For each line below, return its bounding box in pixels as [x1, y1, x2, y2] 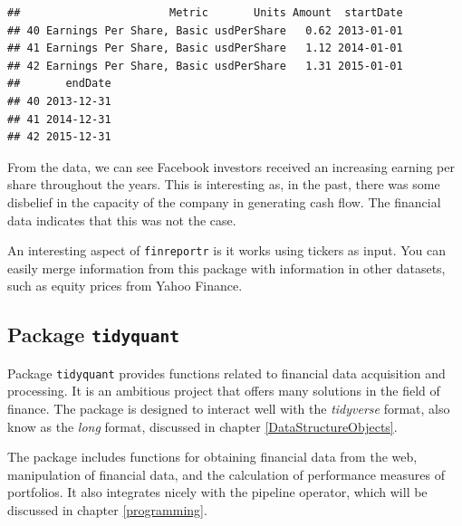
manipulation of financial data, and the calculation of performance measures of [7, 464, 445, 483]
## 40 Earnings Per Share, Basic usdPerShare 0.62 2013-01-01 [7, 24, 403, 37]
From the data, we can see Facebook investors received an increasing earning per [7, 157, 456, 176]
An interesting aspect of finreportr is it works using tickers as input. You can [7, 241, 447, 260]
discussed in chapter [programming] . [7, 500, 207, 519]
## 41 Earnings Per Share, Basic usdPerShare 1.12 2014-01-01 [7, 42, 403, 55]
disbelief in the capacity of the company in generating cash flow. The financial [7, 192, 441, 211]
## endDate [7, 77, 111, 91]
